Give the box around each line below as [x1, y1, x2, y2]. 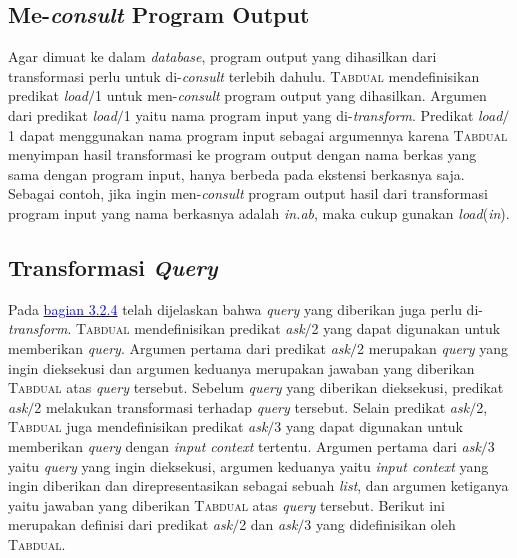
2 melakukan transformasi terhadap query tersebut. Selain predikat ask [34, 396, 470, 417]
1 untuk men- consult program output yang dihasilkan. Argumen [95, 85, 487, 106]
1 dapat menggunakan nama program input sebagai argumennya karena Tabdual [8, 124, 508, 145]
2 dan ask [239, 514, 298, 535]
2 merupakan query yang [357, 337, 509, 358]
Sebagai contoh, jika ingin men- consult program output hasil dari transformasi [8, 183, 488, 204]
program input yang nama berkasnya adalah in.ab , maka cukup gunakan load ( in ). [8, 202, 510, 223]
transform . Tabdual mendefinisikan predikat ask [8, 318, 305, 339]
